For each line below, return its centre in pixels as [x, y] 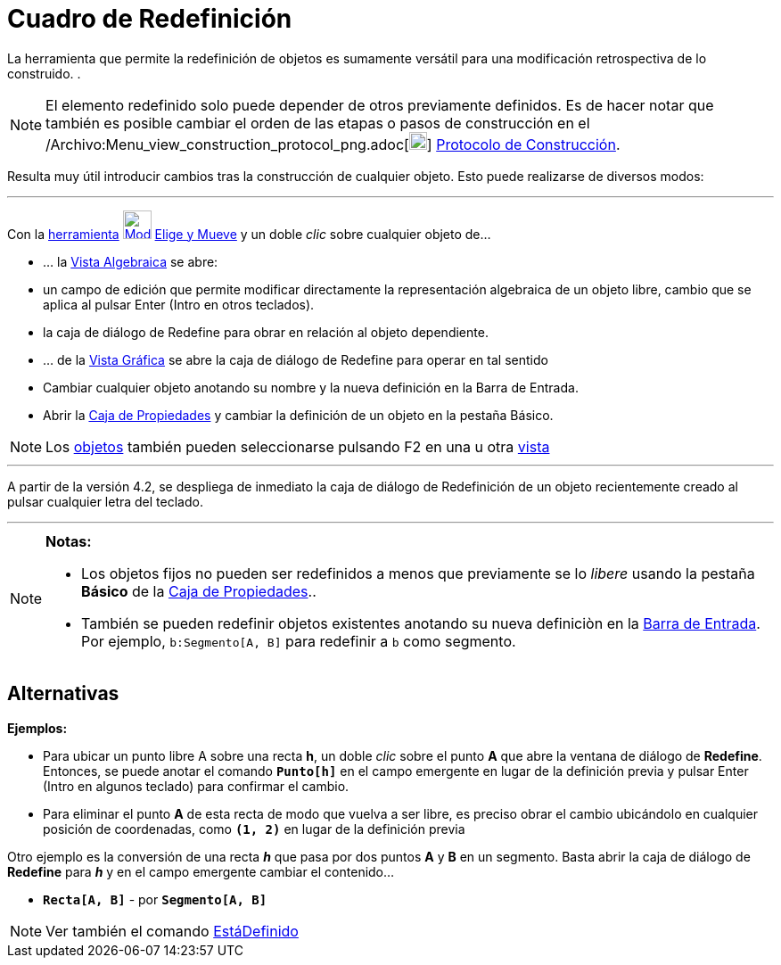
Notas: [69, 541]
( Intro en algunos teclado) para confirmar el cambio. [196, 786]
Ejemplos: [37, 728]
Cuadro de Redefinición [150, 19]
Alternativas [63, 694]
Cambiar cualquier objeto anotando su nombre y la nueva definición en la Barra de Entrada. [311, 387]
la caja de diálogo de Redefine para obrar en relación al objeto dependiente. [266, 332]
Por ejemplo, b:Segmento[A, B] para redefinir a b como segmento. [299, 641]
